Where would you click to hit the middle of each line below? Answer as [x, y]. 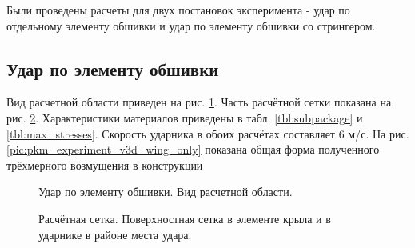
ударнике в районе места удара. [115, 234]
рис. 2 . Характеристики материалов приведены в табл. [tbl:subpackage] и [185, 117]
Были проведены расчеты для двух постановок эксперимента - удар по [178, 10]
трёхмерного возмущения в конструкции [105, 164]
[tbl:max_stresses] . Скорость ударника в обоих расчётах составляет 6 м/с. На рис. [208, 133]
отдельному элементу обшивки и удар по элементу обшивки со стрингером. [191, 25]
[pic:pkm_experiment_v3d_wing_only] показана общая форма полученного [193, 149]
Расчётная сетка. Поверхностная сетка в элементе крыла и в [185, 218]
